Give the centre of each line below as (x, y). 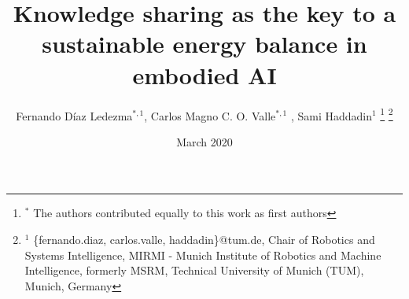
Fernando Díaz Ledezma (74, 115)
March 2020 (204, 141)
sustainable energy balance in (204, 44)
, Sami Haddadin (331, 115)
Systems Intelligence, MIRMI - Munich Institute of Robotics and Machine (203, 255)
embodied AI (204, 74)
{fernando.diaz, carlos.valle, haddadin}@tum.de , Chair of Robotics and (204, 239)
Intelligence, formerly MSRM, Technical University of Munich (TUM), (194, 270)
